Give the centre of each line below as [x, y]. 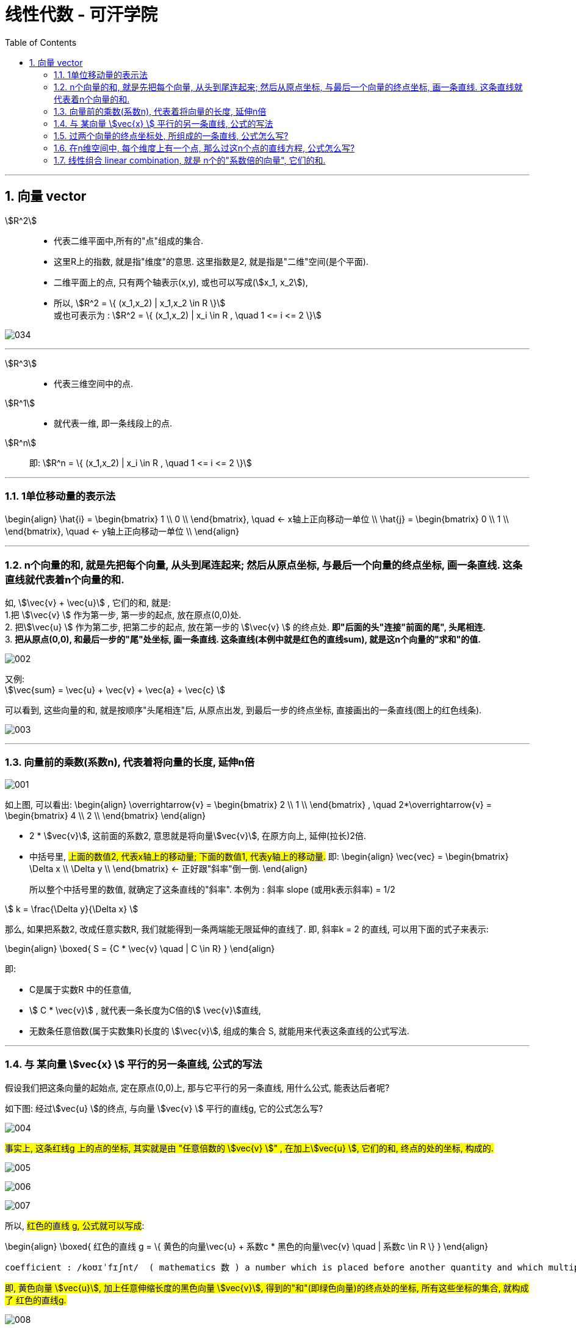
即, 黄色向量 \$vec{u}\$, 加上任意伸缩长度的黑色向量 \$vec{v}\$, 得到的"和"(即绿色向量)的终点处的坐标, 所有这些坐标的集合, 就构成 [267, 1288]
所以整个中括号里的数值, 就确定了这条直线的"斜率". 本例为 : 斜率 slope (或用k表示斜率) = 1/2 [212, 889]
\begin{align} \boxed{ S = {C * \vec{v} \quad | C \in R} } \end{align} [140, 948]
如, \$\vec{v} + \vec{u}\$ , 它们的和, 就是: [88, 603]
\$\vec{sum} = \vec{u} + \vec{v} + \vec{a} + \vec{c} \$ [115, 690]
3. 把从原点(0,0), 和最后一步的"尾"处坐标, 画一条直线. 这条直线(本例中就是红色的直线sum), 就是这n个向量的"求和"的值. [243, 639]
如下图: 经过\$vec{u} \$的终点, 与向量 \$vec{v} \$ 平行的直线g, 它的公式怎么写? [164, 1108]
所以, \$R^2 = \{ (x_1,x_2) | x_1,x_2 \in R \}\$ [140, 303]
